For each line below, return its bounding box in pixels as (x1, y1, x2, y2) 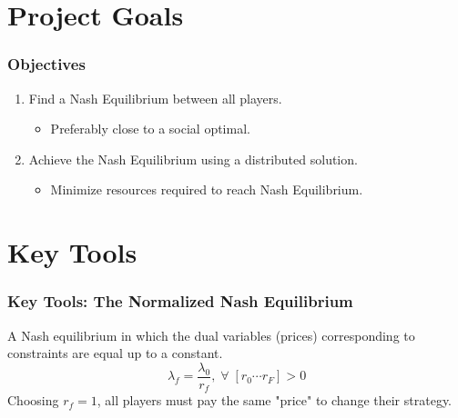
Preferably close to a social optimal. (50, 119, 250, 138)
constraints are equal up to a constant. (7, 343, 223, 363)
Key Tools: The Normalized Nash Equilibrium (7, 290, 353, 313)
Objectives (7, 53, 86, 75)
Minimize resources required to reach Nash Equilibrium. (50, 180, 363, 199)
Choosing (7, 391, 59, 410)
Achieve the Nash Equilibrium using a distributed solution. (28, 149, 358, 168)
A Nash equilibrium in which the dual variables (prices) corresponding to (7, 325, 415, 344)
